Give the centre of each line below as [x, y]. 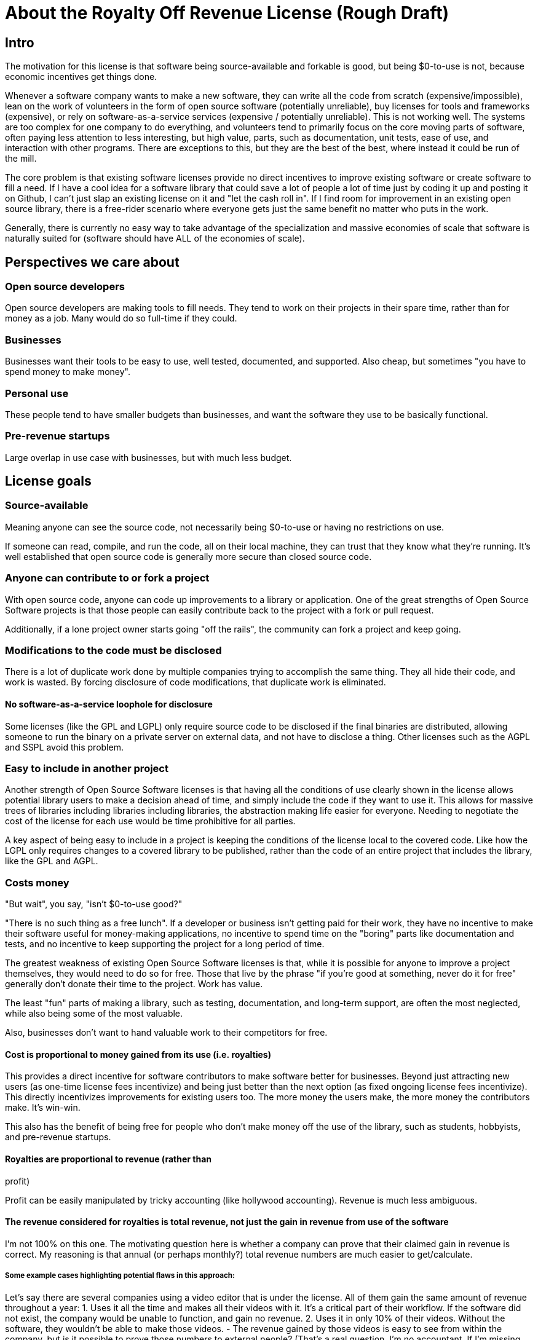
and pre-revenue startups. [58, 1137]
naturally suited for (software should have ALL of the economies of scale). [155, 238]
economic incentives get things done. [81, 77]
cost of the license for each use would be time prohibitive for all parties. [150, 821]
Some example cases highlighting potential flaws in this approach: [120, 1276]
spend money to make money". [68, 372]
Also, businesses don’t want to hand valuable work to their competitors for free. [166, 1033]
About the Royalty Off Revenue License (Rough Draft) [227, 13]
